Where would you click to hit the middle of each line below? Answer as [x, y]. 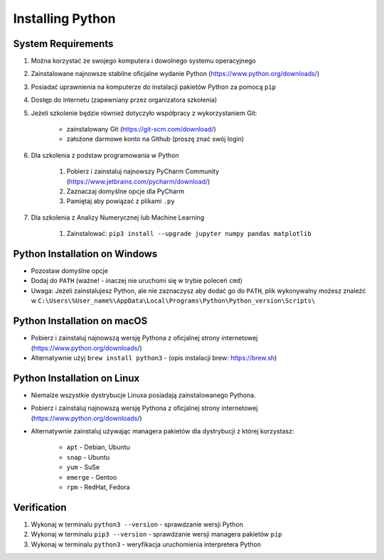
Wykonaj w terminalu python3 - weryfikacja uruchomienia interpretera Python [146, 544]
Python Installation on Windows [85, 253]
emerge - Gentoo [92, 477]
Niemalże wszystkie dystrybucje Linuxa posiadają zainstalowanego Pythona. [143, 395]
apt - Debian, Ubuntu [98, 447]
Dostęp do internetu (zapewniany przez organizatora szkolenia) [124, 100]
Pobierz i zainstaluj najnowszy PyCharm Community [143, 171]
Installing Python [64, 18]
